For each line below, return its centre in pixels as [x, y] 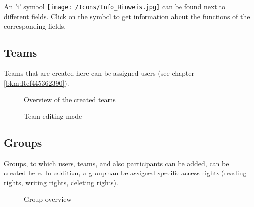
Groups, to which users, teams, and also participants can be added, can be [117, 163]
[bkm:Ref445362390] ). [36, 83]
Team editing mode [53, 116]
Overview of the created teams [70, 99]
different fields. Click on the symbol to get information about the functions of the [127, 16]
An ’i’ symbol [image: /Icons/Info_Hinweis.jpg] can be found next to [115, 6]
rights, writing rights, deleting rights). [61, 182]
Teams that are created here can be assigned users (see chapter [99, 73]
